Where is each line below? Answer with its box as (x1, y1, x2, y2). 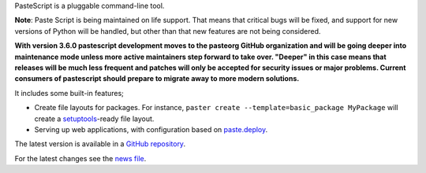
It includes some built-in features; (14, 88, 124, 98)
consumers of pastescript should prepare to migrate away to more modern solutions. (14, 74, 300, 83)
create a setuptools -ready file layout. (34, 114, 155, 123)
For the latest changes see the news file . (14, 153, 147, 163)
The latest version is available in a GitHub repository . (14, 139, 185, 149)
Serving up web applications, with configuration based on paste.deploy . (34, 124, 268, 134)
